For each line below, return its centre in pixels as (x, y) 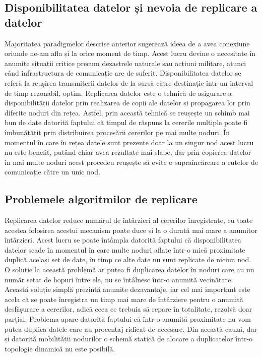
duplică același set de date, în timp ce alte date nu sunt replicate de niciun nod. (128, 259)
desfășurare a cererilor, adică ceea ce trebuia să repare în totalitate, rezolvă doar (128, 309)
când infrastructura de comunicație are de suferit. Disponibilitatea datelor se (123, 73)
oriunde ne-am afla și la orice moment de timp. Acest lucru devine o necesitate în (130, 53)
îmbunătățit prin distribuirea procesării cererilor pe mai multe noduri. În (117, 132)
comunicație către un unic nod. (52, 172)
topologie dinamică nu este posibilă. (60, 348)
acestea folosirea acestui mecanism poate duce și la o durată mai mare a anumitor (131, 230)
